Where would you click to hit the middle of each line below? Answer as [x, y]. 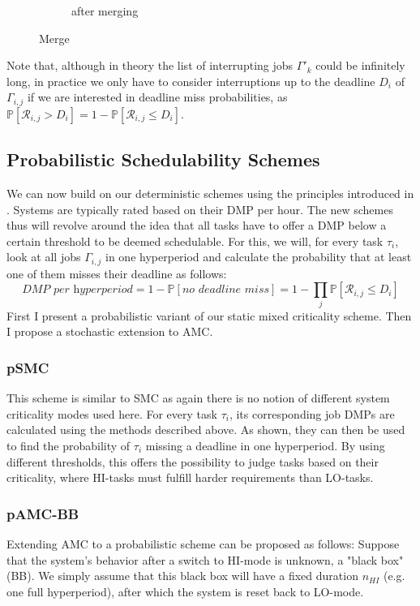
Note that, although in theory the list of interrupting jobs [150, 65]
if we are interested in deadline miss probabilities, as [157, 97]
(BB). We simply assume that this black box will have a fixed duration [182, 576]
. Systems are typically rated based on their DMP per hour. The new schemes [200, 209]
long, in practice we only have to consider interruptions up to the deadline [191, 81]
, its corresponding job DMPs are [312, 413]
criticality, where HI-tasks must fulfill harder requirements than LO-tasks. [190, 477]
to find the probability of [69, 445]
